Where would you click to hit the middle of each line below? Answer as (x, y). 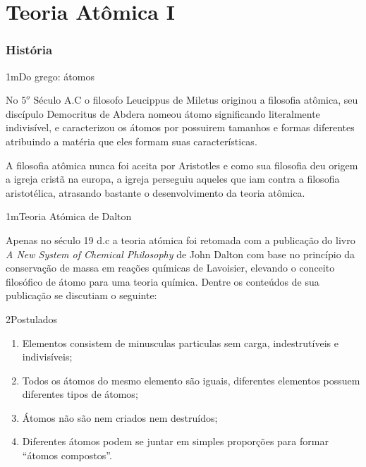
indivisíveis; (47, 357)
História (29, 50)
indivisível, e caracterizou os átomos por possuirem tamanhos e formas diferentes (180, 127)
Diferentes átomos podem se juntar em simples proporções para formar (175, 441)
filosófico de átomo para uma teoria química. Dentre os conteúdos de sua (163, 281)
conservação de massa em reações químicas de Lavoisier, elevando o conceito (170, 268)
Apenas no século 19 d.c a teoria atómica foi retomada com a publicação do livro (181, 239)
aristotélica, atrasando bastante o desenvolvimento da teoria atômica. (155, 192)
